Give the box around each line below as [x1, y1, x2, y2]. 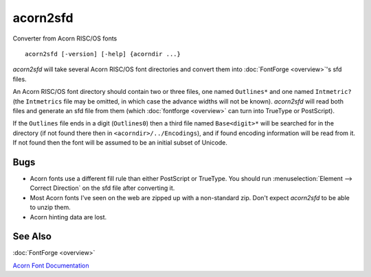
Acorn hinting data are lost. [30, 213, 107, 221]
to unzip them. [30, 203, 71, 212]
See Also [12, 230, 52, 243]
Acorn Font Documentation [12, 261, 89, 269]
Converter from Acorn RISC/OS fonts [12, 34, 117, 43]
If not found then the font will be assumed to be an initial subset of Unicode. [12, 138, 228, 147]
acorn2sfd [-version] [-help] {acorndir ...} [25, 50, 181, 58]
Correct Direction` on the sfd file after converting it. [30, 184, 175, 192]
